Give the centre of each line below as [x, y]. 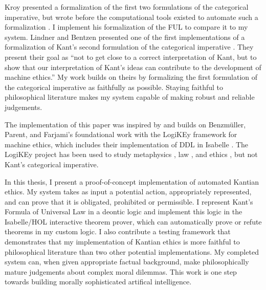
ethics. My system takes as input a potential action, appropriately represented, [128, 192]
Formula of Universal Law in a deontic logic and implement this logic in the [124, 211]
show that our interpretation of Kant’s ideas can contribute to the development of [133, 67]
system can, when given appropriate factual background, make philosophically [127, 262]
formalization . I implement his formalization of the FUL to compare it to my [126, 27]
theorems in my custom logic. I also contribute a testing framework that [118, 231]
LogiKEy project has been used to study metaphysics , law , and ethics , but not [131, 154]
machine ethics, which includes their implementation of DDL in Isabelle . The [127, 144]
